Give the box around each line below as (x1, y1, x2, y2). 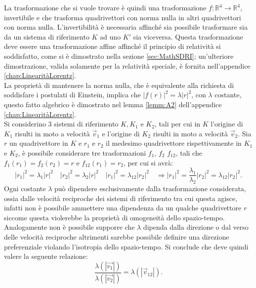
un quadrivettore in (9, 138, 68, 148)
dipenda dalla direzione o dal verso (143, 222, 249, 232)
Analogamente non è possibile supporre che (4, 222, 135, 232)
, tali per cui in (154, 119, 201, 129)
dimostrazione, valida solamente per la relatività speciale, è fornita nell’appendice (4, 60, 251, 71)
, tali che (175, 147, 202, 158)
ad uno (100, 31, 121, 41)
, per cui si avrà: (123, 157, 173, 167)
